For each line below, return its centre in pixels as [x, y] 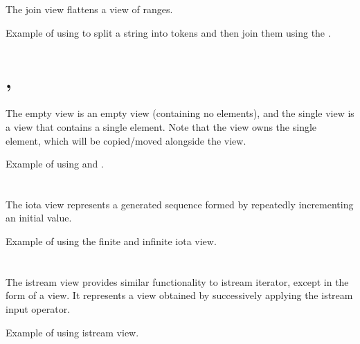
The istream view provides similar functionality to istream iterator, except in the [177, 281]
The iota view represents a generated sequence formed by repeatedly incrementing [180, 204]
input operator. [38, 309]
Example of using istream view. [72, 332]
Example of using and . [55, 164]
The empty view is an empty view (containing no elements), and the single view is [180, 113]
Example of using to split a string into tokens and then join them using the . [168, 32]
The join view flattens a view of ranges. [89, 9]
